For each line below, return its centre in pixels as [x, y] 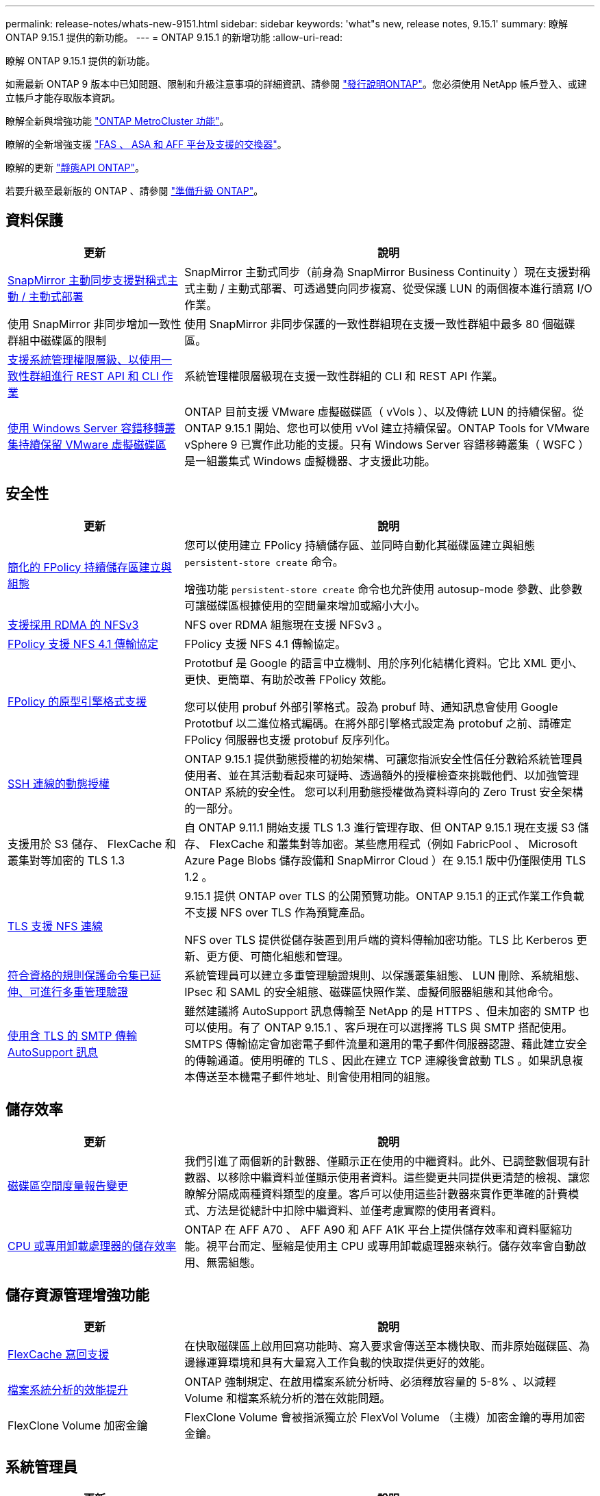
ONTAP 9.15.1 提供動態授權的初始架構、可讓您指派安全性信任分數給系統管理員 [384, 759]
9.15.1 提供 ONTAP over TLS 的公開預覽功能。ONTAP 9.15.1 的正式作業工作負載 [384, 896]
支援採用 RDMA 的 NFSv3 [73, 624]
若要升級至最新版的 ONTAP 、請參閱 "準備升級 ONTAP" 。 [135, 191]
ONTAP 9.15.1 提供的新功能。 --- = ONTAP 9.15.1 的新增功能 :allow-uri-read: [174, 37]
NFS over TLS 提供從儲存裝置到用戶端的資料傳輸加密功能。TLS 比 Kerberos [379, 939]
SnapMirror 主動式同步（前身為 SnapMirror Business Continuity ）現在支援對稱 [387, 272]
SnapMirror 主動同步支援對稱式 [87, 280]
